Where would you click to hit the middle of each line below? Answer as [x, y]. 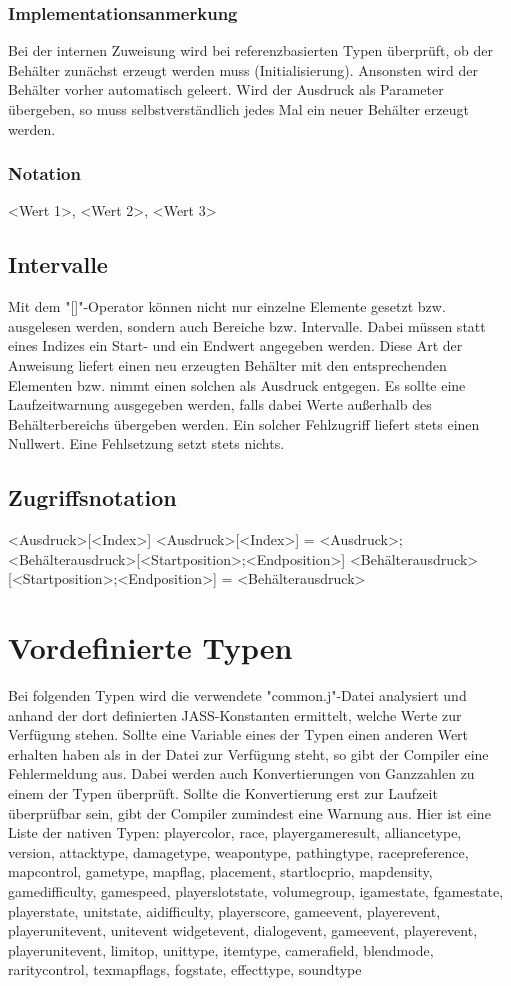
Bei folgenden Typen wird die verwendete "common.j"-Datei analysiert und [237, 695]
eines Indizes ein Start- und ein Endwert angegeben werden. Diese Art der [235, 345]
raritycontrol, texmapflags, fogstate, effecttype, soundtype [185, 969]
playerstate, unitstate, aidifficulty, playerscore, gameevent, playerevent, [224, 910]
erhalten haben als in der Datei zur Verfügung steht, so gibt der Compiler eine [248, 753]
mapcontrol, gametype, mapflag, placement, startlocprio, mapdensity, [220, 871]
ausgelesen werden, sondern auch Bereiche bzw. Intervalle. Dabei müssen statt [247, 325]
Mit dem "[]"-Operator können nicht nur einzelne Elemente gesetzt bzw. [227, 306]
